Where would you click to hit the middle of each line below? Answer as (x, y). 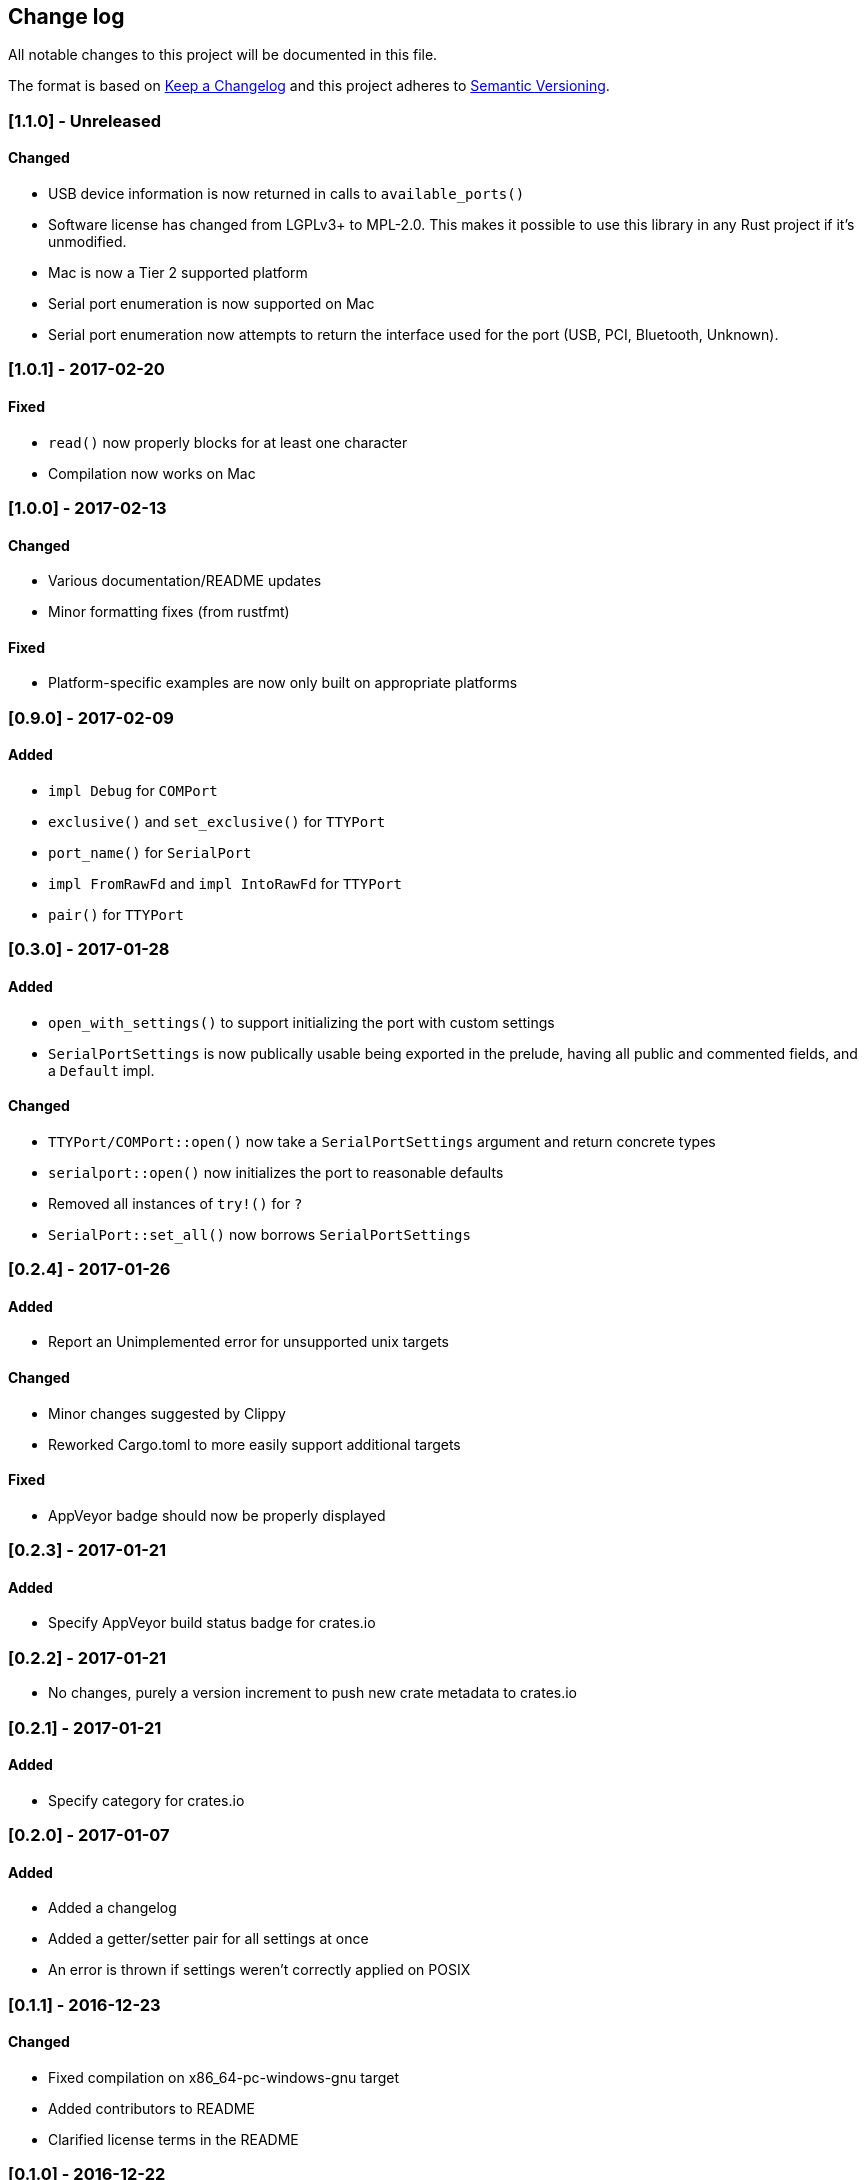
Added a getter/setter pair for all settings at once (208, 1939)
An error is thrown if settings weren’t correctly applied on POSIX (259, 1970)
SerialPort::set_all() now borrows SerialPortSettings (259, 1234)
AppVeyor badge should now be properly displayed (217, 1515)
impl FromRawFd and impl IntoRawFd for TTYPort (225, 884)
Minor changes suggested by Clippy (167, 1413)
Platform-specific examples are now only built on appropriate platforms (283, 683)
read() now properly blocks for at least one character (228, 442)
